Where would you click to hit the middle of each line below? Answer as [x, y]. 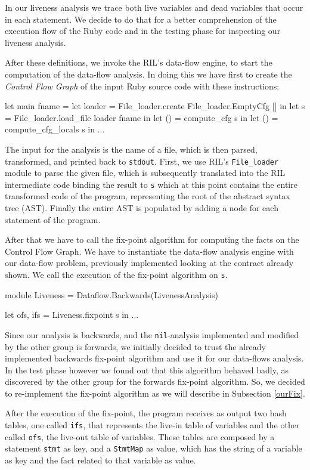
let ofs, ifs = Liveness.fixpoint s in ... [72, 315]
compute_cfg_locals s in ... [55, 129]
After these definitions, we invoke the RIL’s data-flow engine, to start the [139, 62]
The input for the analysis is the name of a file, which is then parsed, [131, 149]
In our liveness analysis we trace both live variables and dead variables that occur [154, 7]
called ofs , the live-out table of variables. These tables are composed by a [140, 436]
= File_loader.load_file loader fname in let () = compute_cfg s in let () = [142, 117]
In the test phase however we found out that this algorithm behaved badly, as [147, 369]
